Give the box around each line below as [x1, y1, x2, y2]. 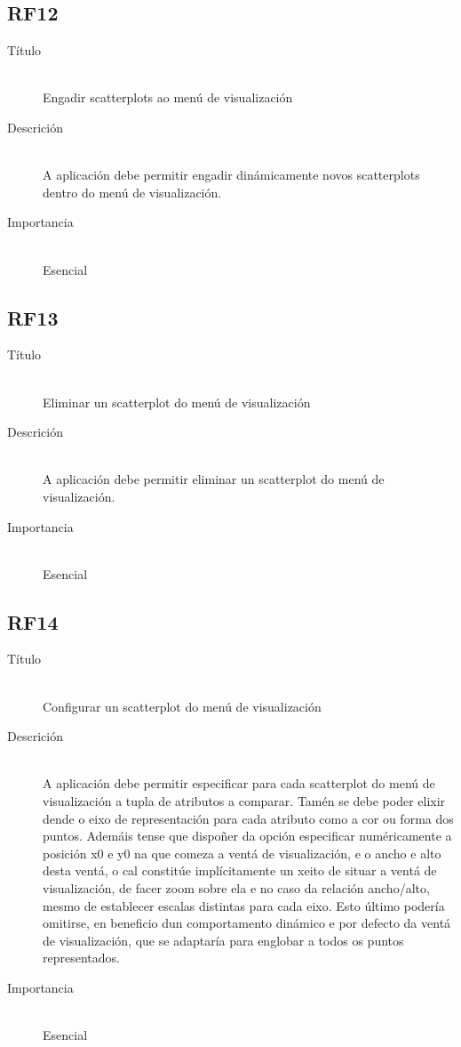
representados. [43, 948, 120, 967]
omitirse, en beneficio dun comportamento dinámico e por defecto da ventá [43, 914, 451, 932]
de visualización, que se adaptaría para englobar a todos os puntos [43, 930, 404, 949]
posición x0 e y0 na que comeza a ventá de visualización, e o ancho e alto [43, 843, 441, 862]
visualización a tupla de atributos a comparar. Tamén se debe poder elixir [43, 792, 446, 810]
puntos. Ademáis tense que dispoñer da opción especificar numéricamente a [43, 826, 452, 845]
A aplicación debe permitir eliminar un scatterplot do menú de [43, 470, 385, 488]
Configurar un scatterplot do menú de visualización [43, 697, 322, 715]
